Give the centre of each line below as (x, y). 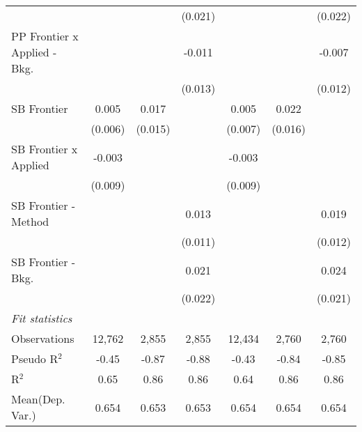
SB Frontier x (45, 149)
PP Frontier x (45, 36)
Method (30, 221)
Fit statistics (42, 318)
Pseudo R (35, 358)
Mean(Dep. (38, 399)
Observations (43, 338)
